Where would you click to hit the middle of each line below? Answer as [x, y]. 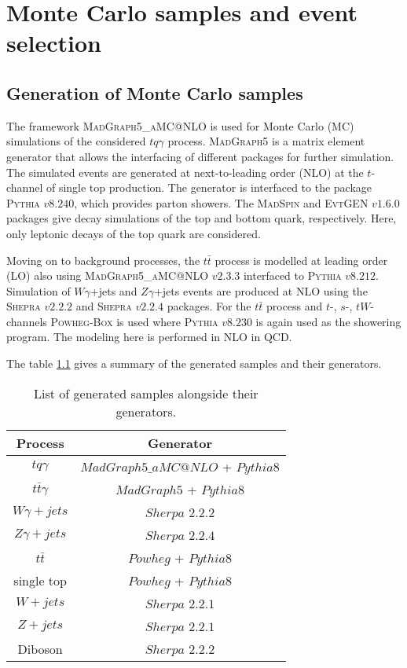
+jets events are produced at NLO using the [260, 290]
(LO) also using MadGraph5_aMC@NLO [108, 275]
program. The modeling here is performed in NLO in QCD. [149, 337]
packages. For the [209, 306]
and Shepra [104, 306]
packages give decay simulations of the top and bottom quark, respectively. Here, [202, 218]
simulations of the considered [76, 141]
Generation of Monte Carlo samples [155, 92]
